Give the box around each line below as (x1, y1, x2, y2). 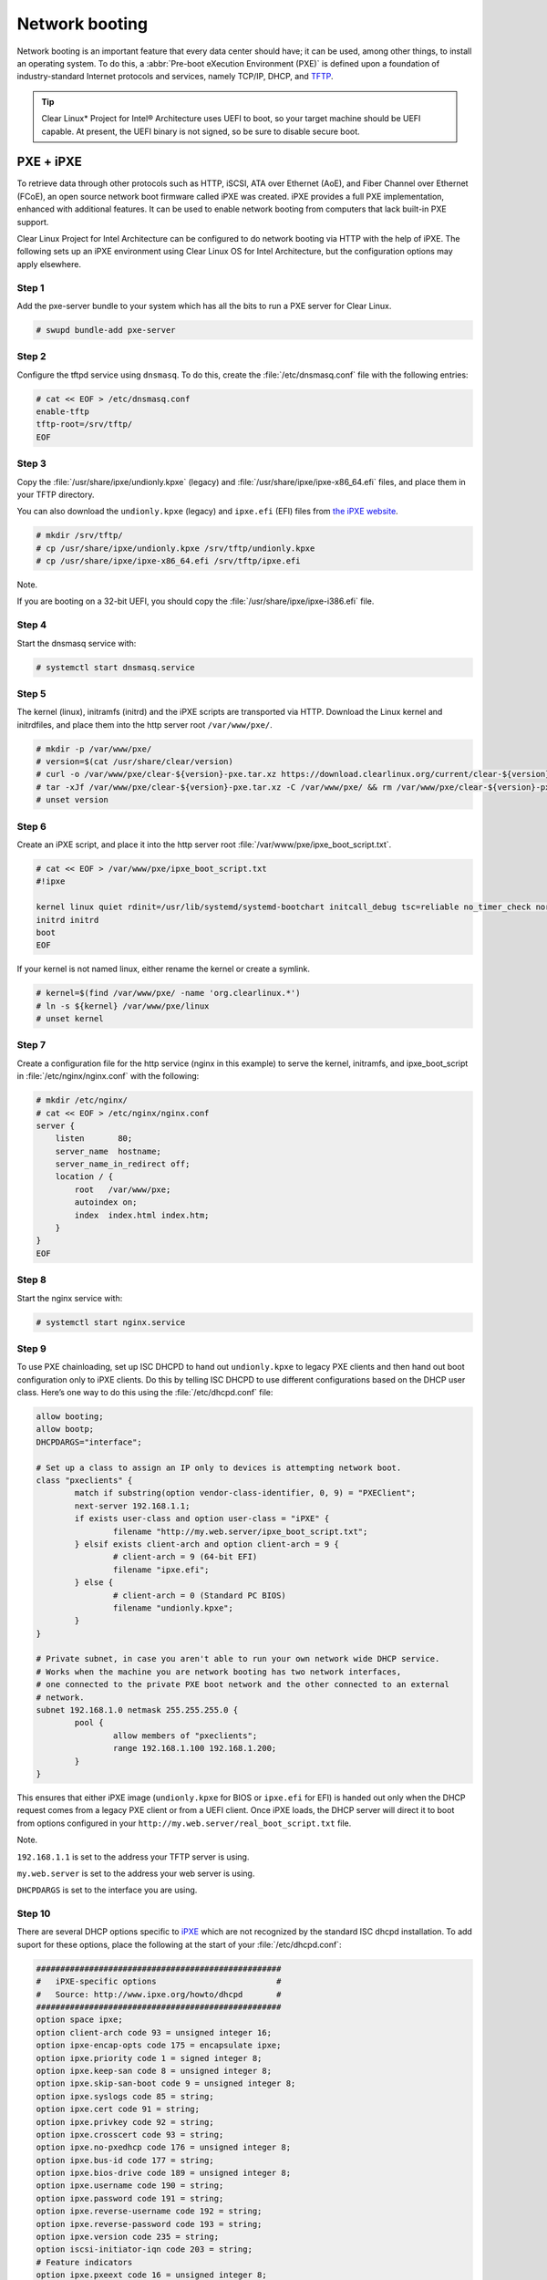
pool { (74, 1717, 104, 1728)
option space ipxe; (36, 2015, 123, 2025)
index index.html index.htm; (74, 1209, 210, 1220)
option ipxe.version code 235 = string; (36, 2232, 219, 2243)
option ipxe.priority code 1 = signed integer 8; (36, 2053, 263, 2063)
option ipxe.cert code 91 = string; (36, 2104, 201, 2115)
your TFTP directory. (16, 489, 95, 500)
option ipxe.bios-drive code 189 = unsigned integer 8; (36, 2168, 292, 2179)
